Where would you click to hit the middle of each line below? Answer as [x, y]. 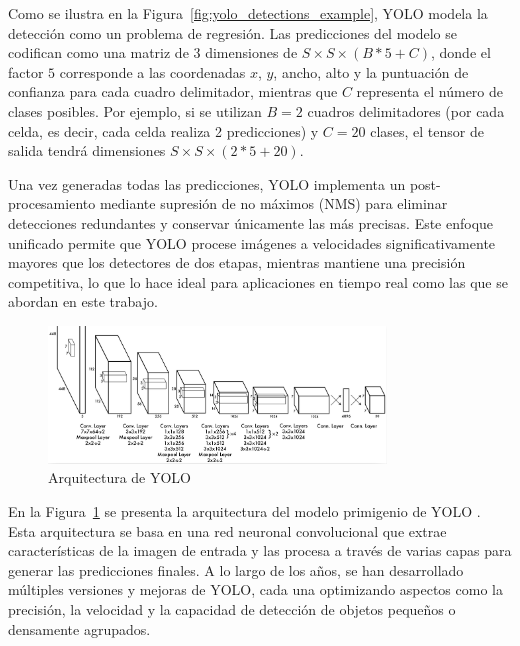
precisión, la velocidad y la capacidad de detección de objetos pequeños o [232, 608]
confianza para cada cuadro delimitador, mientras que [173, 91]
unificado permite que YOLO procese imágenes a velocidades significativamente [252, 242]
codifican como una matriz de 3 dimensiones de [153, 52]
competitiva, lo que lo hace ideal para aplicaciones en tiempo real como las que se [258, 281]
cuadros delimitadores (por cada [406, 110]
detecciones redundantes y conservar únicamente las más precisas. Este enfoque [251, 222]
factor [26, 71]
